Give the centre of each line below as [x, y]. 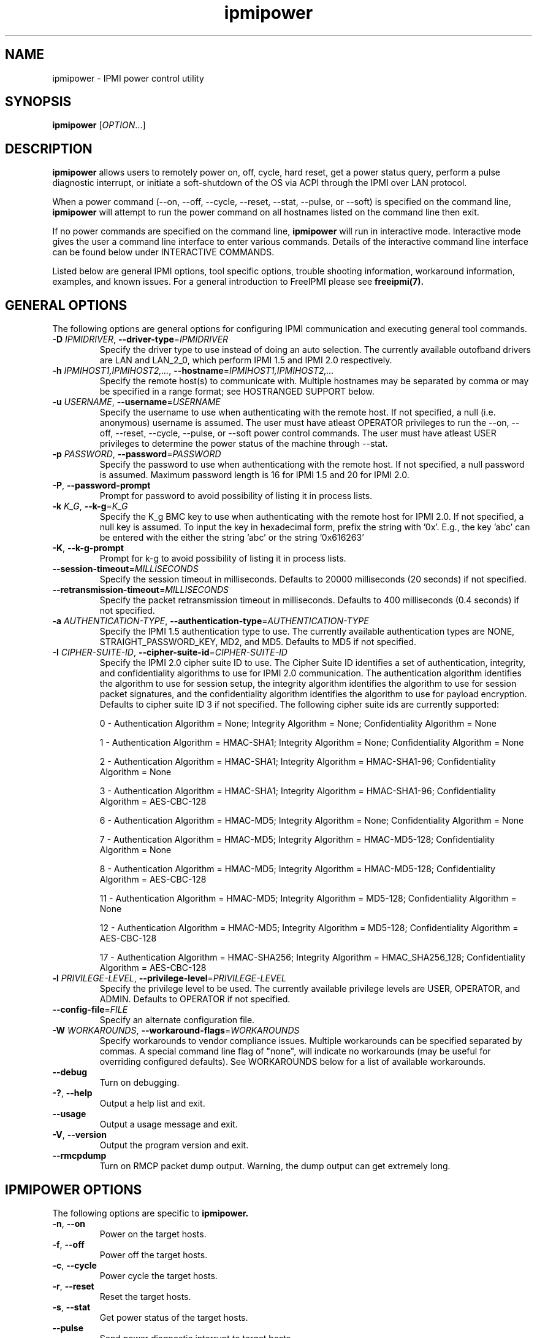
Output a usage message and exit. [169, 1124]
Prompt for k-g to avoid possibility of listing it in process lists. [223, 559]
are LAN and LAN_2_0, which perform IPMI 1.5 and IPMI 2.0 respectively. [246, 360]
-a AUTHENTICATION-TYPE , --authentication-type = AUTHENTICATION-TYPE [211, 621]
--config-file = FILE [90, 1010]
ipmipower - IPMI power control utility [128, 78]
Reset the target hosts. [145, 1296]
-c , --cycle [74, 1265]
